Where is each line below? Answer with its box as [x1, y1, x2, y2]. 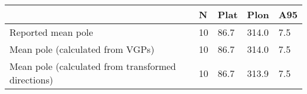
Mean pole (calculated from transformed [9, 59, 177, 73]
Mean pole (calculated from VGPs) [9, 42, 155, 56]
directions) [9, 73, 53, 86]
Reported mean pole [9, 25, 93, 39]
